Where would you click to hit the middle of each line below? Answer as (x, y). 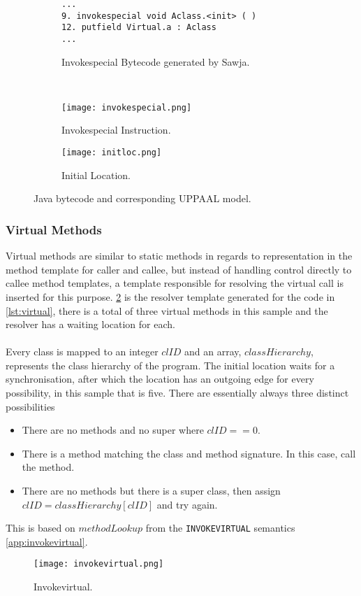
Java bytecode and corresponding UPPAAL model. (142, 198)
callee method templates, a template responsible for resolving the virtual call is (175, 283)
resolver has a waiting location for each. (90, 324)
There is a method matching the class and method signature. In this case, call (189, 453)
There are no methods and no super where (113, 430)
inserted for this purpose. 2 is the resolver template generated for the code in (170, 296)
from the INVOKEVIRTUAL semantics (220, 528)
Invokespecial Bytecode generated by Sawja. (156, 61)
